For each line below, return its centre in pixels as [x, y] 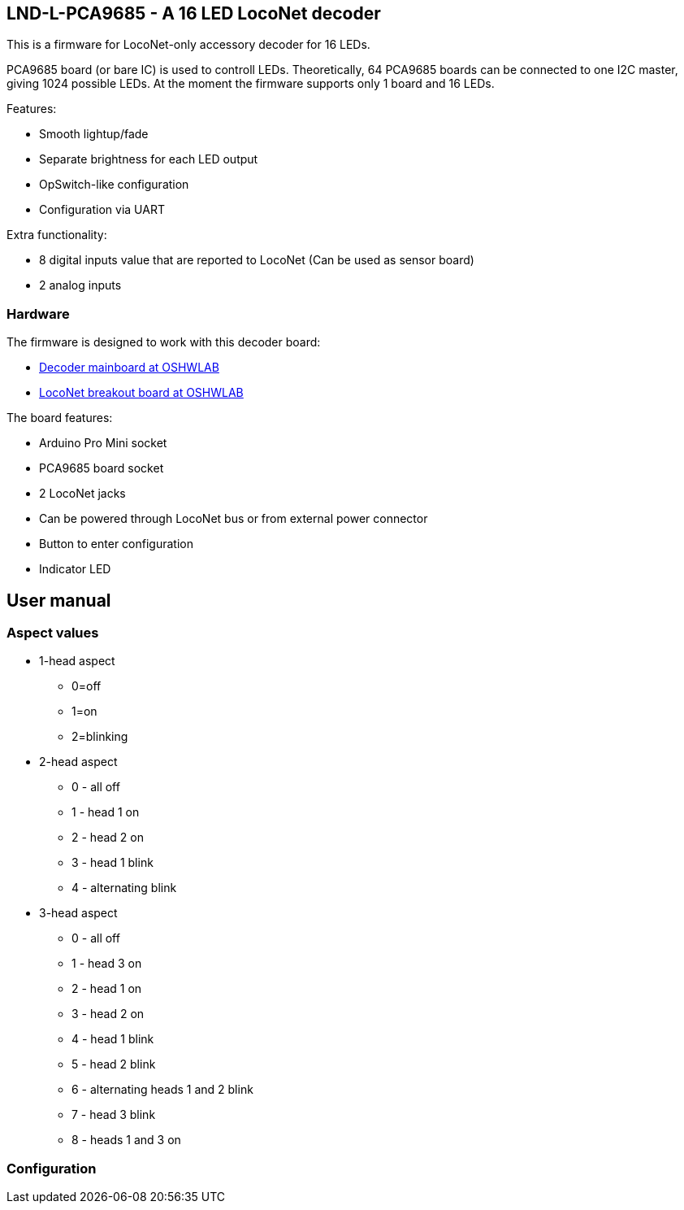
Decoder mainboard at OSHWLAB [129, 368]
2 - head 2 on [108, 838]
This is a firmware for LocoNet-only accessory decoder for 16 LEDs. [188, 45]
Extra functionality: [57, 235]
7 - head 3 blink [114, 1115]
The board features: [60, 418]
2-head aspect [78, 762]
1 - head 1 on [106, 812]
